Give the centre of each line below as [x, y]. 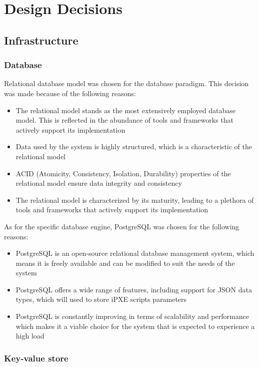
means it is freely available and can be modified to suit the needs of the [125, 263]
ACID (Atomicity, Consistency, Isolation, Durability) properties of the [123, 173]
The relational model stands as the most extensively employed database [125, 110]
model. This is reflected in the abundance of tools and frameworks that [124, 120]
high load [30, 336]
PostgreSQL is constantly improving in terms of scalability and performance [132, 316]
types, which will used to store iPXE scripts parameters [101, 299]
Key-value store [36, 358]
